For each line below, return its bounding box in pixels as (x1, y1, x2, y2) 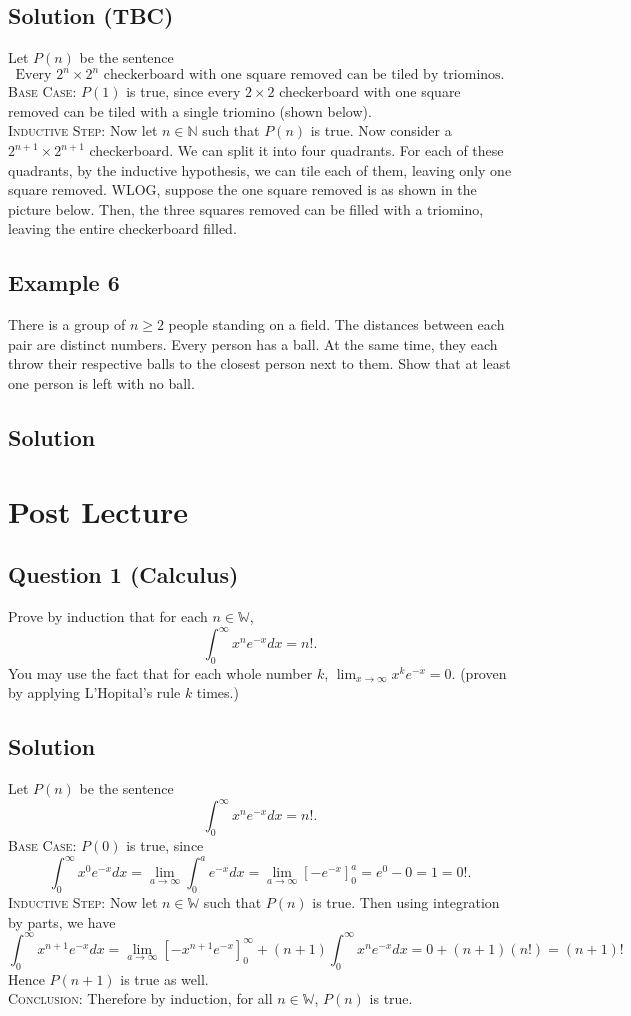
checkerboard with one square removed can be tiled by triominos (103, 68, 501, 83)
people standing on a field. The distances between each (168, 314, 505, 335)
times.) (196, 682, 239, 703)
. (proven (451, 662, 507, 683)
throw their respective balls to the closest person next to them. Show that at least (8, 353, 511, 374)
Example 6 (8, 267, 120, 298)
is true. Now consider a (310, 120, 452, 141)
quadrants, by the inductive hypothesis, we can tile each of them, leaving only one (8, 159, 512, 180)
